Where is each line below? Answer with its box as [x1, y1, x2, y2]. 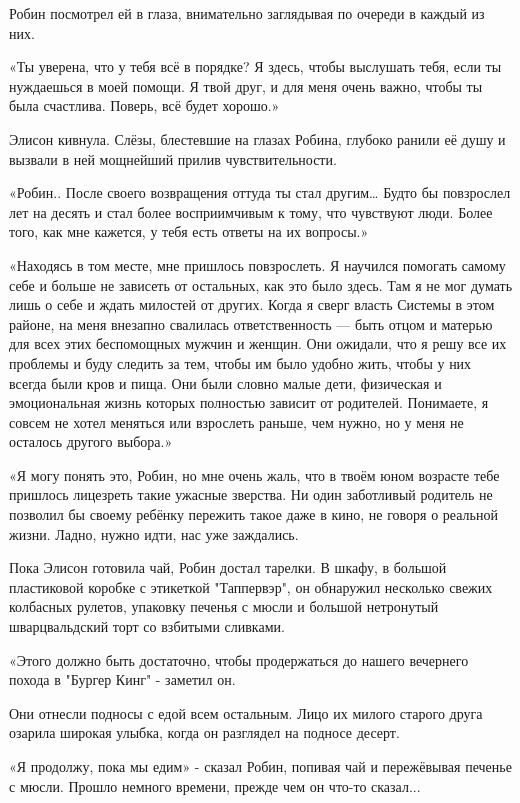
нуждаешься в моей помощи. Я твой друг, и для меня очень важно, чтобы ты [9, 75, 483, 96]
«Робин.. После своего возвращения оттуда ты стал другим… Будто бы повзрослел [9, 182, 511, 203]
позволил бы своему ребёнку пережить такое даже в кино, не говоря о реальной [9, 504, 498, 525]
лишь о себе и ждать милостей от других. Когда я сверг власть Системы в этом [9, 294, 495, 315]
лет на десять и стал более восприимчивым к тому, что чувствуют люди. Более [9, 201, 493, 222]
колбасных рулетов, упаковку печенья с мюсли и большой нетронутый [9, 596, 439, 617]
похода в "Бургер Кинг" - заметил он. [9, 669, 236, 690]
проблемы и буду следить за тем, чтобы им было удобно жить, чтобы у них [9, 352, 472, 373]
